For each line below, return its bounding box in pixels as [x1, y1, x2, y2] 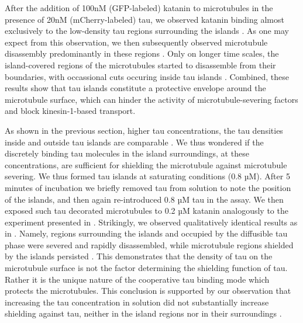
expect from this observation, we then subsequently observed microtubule [5, 36, 268, 48]
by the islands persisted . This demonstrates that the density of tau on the [5, 250, 273, 262]
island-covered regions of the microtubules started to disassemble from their [5, 58, 276, 71]
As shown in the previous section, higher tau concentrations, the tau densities [5, 124, 283, 136]
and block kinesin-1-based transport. [5, 105, 136, 117]
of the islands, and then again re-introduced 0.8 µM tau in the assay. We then [5, 193, 284, 205]
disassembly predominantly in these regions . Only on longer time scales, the [5, 47, 279, 60]
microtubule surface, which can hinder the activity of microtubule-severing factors [5, 93, 298, 105]
